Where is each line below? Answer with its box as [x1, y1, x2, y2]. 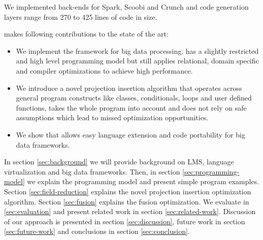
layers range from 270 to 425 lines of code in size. [4, 11, 157, 22]
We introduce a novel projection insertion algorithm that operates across [16, 82, 242, 93]
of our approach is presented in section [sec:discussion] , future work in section [4, 216, 245, 226]
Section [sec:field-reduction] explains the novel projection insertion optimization [4, 186, 251, 196]
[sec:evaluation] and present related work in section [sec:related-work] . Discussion [4, 206, 256, 217]
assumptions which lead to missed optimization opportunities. [16, 112, 209, 123]
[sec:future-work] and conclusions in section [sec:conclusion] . [4, 226, 190, 236]
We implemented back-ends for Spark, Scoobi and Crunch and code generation [4, 2, 249, 12]
